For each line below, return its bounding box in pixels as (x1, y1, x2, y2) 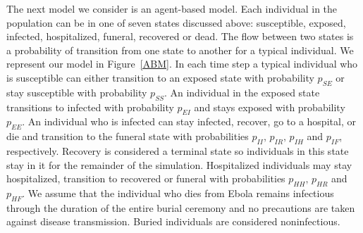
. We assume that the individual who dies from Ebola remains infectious (22, 185, 334, 200)
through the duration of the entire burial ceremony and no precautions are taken (6, 200, 355, 215)
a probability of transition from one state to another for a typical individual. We (6, 42, 354, 57)
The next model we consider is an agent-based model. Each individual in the (6, 1, 338, 15)
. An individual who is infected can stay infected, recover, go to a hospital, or (22, 114, 356, 129)
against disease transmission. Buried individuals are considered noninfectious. (6, 214, 340, 229)
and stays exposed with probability (194, 99, 345, 114)
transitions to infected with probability (6, 99, 174, 114)
